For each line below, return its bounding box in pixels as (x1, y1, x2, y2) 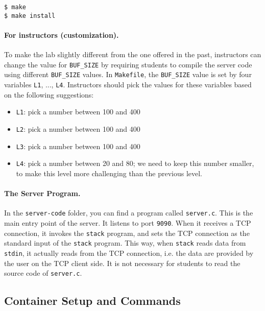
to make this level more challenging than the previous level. (16, 168, 203, 178)
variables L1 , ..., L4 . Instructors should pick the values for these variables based (4, 79, 252, 90)
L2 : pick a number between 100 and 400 (16, 123, 140, 134)
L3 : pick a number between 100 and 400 (16, 140, 140, 151)
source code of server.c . (4, 268, 82, 278)
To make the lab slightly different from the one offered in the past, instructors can (4, 49, 261, 60)
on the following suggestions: (4, 89, 94, 100)
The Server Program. (4, 188, 81, 199)
